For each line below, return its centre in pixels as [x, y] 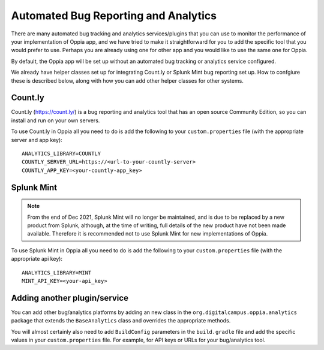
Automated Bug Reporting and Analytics [114, 16]
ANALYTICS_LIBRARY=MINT [57, 272]
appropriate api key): [37, 259]
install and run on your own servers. [55, 120]
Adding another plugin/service [70, 298]
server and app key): [37, 140]
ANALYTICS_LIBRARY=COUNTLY [61, 153]
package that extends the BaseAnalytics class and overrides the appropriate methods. [121, 321]
